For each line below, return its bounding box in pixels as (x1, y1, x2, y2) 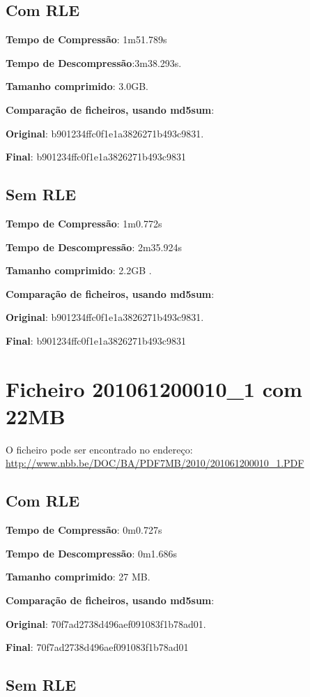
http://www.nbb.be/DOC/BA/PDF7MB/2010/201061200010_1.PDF (6, 456, 304, 470)
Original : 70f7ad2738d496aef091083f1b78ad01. (6, 616, 206, 631)
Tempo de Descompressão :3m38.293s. (6, 55, 182, 70)
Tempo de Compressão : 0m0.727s (6, 523, 162, 537)
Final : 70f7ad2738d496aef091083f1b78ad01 (6, 640, 189, 654)
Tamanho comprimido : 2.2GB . (6, 263, 152, 278)
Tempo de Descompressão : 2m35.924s (6, 239, 183, 254)
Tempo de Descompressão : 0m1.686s (6, 546, 178, 560)
